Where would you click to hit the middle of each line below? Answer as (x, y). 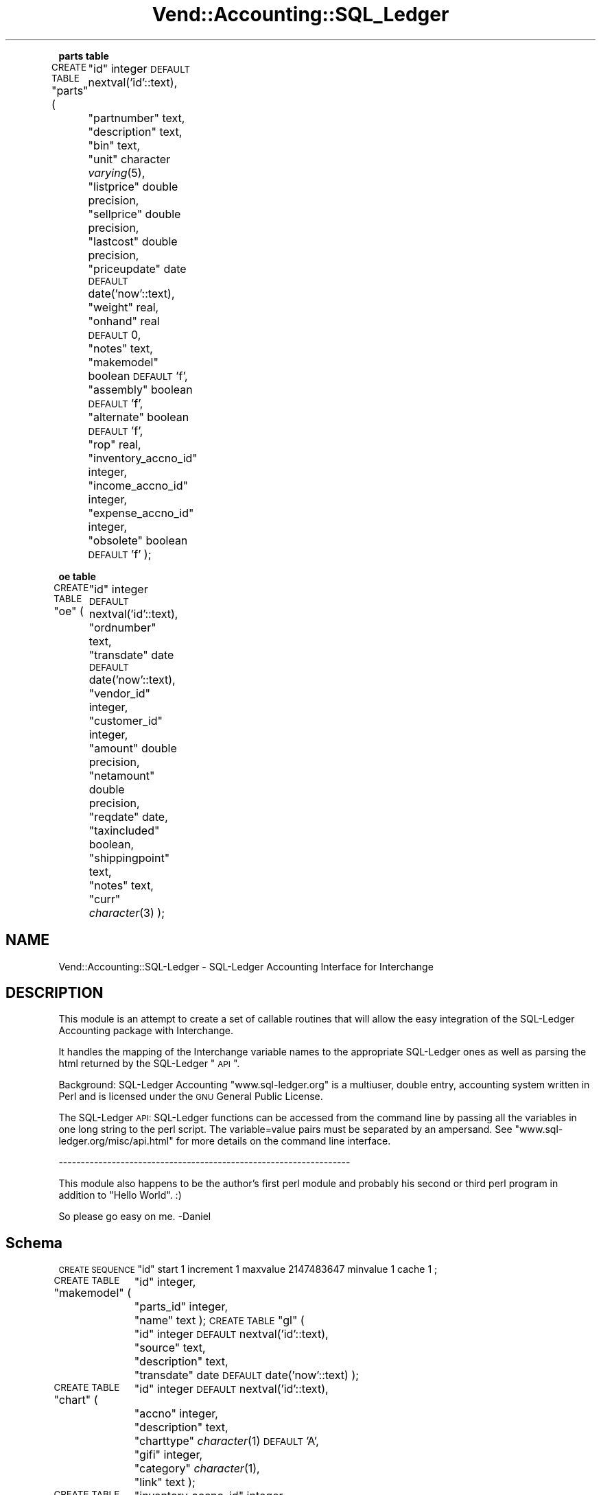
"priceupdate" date (137, 268)
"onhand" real (124, 321)
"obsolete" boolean (138, 540)
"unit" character (129, 159)
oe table (77, 576)
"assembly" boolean (140, 389)
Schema (34, 1243)
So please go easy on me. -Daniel (135, 1217)
